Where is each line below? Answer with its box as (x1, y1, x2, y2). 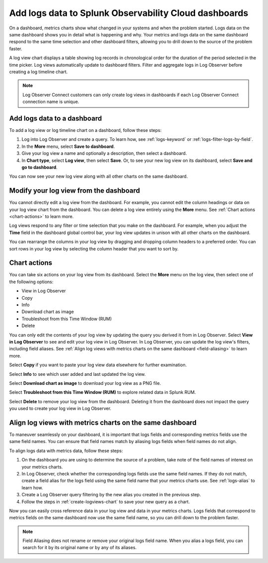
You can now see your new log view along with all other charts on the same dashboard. (9, 173, 188, 179)
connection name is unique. (22, 99, 79, 105)
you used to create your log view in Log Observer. (9, 406, 112, 412)
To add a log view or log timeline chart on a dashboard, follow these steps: (9, 127, 162, 133)
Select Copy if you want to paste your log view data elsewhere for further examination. (9, 362, 187, 368)
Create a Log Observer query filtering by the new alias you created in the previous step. (21, 492, 201, 498)
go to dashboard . (21, 164, 58, 170)
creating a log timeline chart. (9, 69, 68, 75)
